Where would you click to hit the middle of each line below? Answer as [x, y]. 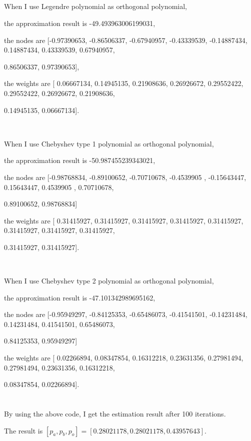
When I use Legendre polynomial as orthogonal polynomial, [96, 6]
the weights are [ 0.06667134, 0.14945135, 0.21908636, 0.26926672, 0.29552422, [124, 83]
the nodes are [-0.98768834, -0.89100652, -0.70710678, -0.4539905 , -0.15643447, [125, 177]
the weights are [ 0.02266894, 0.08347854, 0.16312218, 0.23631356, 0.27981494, [124, 358]
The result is [23, 430]
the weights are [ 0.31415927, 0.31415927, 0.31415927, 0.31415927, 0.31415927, [124, 220]
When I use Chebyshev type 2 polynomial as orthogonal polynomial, [109, 281]
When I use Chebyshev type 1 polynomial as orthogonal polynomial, [109, 143]
